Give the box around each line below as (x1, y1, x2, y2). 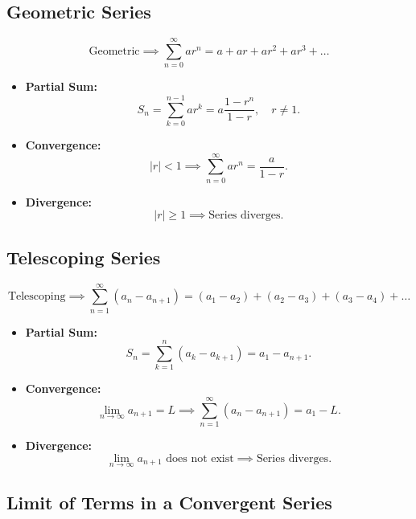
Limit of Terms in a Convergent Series (6, 490, 332, 515)
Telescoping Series (6, 244, 161, 269)
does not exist (166, 452, 234, 464)
